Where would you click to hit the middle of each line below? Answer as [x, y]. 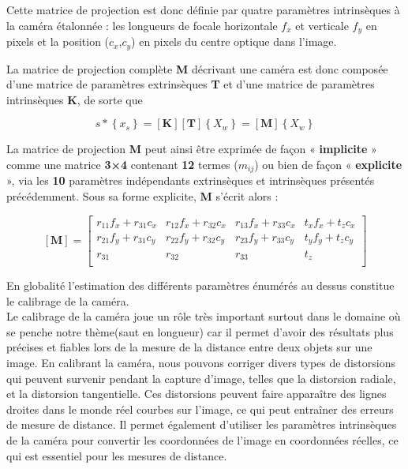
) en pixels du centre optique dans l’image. [234, 41]
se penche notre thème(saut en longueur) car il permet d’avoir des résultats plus [200, 331]
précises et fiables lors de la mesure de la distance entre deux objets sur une [189, 347]
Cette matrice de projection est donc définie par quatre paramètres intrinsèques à [203, 9]
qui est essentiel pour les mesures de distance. [117, 455]
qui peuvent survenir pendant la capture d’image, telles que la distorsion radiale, [201, 378]
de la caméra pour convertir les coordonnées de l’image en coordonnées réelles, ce [202, 439]
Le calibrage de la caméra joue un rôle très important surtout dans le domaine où [204, 316]
